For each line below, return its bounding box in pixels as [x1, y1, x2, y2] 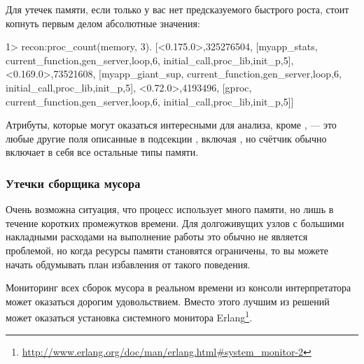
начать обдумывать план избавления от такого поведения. [6, 256, 251, 271]
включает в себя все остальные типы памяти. [6, 145, 199, 159]
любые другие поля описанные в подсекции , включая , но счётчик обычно [6, 131, 327, 145]
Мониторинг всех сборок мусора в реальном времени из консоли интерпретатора [6, 280, 351, 295]
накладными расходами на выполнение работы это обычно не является [6, 229, 308, 244]
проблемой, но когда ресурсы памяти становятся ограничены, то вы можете [6, 242, 328, 257]
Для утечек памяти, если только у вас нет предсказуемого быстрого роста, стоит [6, 2, 349, 16]
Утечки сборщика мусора [6, 174, 141, 191]
